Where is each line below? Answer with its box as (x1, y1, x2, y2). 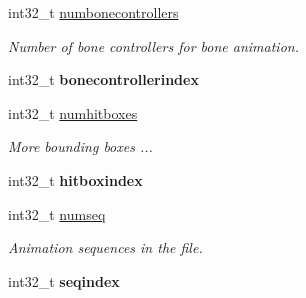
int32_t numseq (8, 203, 106, 224)
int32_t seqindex (8, 270, 120, 291)
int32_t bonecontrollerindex (8, 69, 199, 90)
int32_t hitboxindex (8, 169, 143, 190)
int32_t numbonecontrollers (8, 2, 179, 22)
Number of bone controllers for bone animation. (8, 35, 299, 56)
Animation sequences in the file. (8, 237, 203, 258)
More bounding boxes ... (8, 136, 153, 157)
